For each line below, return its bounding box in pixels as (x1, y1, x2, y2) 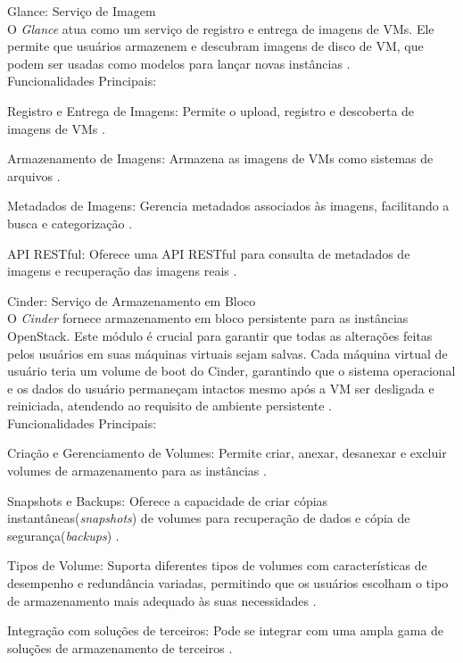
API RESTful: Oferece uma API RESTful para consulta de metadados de (7, 244, 410, 262)
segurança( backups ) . (7, 526, 120, 544)
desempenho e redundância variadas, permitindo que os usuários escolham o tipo (7, 574, 449, 593)
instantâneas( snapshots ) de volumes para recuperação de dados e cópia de (7, 509, 410, 527)
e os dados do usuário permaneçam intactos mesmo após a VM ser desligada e (7, 378, 434, 397)
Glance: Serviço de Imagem (7, 2, 156, 20)
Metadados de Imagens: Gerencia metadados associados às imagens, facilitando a (7, 196, 450, 215)
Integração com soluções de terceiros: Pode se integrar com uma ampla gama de (7, 621, 444, 640)
